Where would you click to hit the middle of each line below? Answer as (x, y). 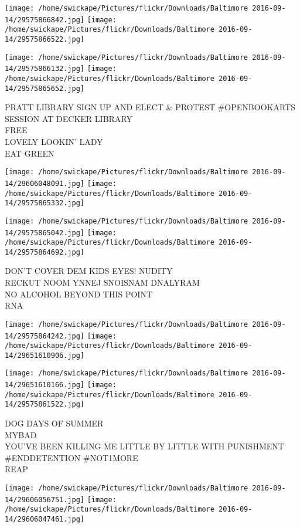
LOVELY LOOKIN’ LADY (54, 142)
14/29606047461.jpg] (45, 519)
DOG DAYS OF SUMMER (54, 423)
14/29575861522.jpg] (45, 405)
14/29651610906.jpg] (45, 355)
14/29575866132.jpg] (45, 69)
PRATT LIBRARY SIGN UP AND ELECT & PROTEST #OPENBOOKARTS (150, 107)
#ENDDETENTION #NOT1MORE (71, 457)
